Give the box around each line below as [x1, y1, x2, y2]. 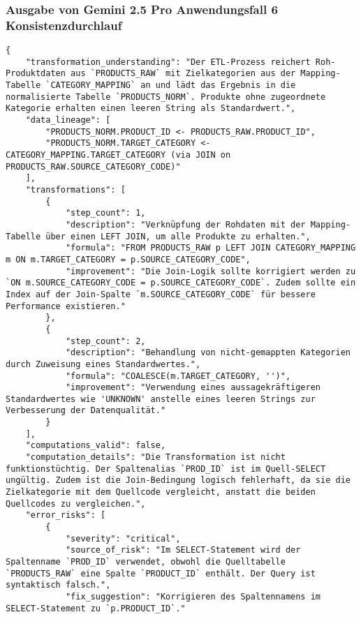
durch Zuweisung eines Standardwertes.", [6, 359, 201, 369]
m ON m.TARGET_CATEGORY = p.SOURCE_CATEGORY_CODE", [6, 254, 251, 264]
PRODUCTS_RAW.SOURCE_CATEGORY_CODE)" [6, 161, 181, 172]
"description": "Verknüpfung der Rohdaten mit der [65, 219, 306, 230]
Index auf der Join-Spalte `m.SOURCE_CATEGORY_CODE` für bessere [6, 289, 316, 299]
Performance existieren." [6, 301, 126, 311]
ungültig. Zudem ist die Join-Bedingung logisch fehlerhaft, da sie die [6, 475, 351, 486]
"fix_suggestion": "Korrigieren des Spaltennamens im [65, 591, 321, 602]
